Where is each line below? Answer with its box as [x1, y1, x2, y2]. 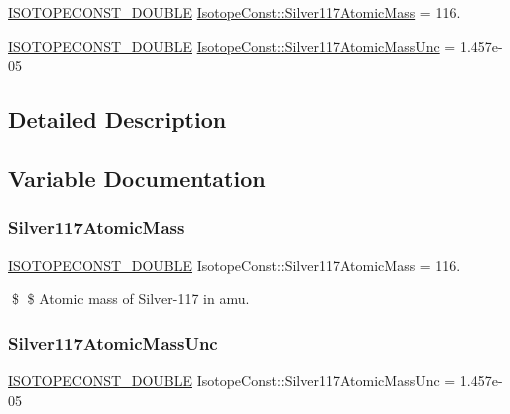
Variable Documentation [8, 162, 266, 193]
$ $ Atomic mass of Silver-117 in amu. [11, 288, 250, 309]
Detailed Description [8, 104, 227, 135]
